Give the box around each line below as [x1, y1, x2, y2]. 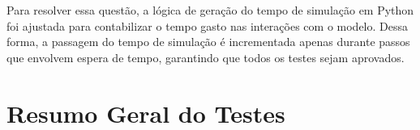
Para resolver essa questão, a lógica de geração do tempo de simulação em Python [6, 2, 414, 18]
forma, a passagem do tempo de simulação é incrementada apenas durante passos [6, 33, 410, 50]
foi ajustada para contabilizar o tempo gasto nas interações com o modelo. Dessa [6, 17, 409, 34]
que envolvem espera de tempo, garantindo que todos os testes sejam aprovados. [6, 48, 405, 65]
